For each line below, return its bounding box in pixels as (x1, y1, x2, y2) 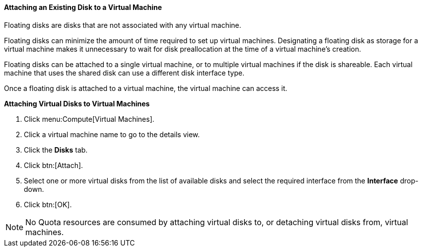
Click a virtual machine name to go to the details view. (24, 130, 200, 139)
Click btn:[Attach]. (24, 161, 83, 169)
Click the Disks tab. (24, 145, 88, 154)
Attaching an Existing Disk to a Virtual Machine (4, 3, 162, 11)
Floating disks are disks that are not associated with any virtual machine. (4, 20, 241, 29)
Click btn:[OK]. (24, 200, 72, 209)
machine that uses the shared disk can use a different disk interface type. (4, 68, 245, 77)
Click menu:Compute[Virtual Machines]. (24, 114, 154, 123)
